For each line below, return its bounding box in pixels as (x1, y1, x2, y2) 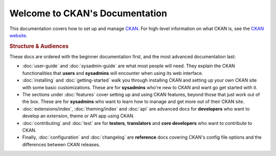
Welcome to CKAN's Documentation (9, 8, 167, 19)
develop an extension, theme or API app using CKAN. (22, 113, 135, 119)
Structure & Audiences (9, 42, 69, 49)
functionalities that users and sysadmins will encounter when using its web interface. (22, 70, 203, 76)
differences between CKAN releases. (22, 141, 101, 147)
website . (9, 32, 28, 38)
